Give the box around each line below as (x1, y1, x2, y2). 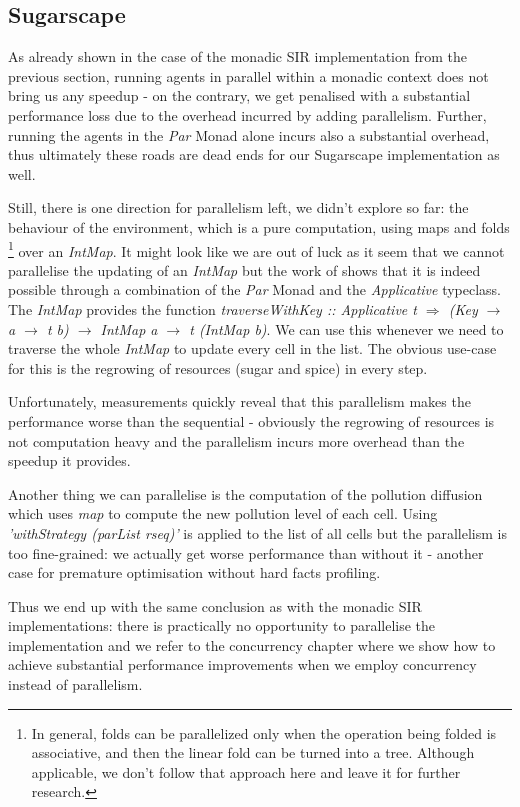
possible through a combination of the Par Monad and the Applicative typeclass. (8, 279, 502, 300)
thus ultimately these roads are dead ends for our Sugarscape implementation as (8, 144, 500, 165)
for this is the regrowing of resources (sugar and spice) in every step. (8, 357, 428, 378)
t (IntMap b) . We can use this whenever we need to (189, 318, 504, 339)
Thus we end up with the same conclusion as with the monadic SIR (8, 595, 422, 616)
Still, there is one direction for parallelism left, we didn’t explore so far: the (8, 197, 469, 218)
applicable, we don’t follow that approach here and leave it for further (31, 761, 461, 782)
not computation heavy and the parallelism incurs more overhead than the (8, 430, 465, 451)
